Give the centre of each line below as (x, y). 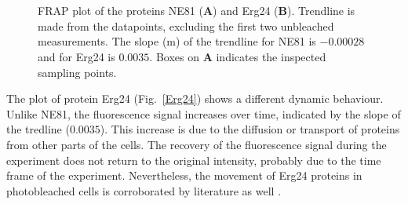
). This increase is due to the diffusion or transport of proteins (250, 129)
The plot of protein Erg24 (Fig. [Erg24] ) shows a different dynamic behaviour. (195, 98)
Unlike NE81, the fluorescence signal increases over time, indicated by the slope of (204, 113)
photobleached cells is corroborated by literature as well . (144, 190)
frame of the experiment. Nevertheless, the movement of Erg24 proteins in (184, 175)
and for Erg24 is (76, 56)
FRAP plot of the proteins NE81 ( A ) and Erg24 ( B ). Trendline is (197, 11)
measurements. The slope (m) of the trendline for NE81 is (177, 41)
